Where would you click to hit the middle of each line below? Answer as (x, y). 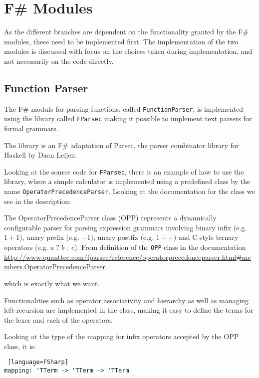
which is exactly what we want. (52, 283)
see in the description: (37, 201)
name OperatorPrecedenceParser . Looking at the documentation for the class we (129, 191)
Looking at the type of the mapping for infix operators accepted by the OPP (122, 336)
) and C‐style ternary (206, 237)
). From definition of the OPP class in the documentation (160, 247)
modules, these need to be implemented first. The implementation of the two (121, 41)
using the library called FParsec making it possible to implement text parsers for (128, 118)
